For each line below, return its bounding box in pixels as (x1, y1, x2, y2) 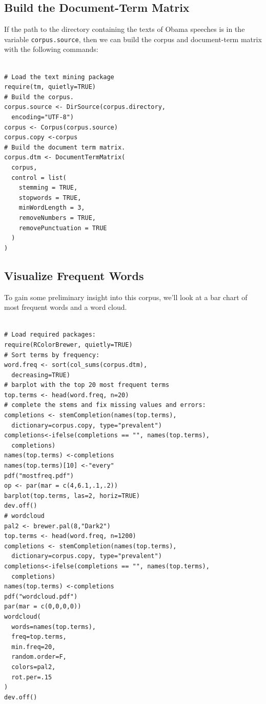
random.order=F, (11, 653, 67, 661)
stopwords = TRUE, (18, 194, 81, 201)
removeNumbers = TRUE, (18, 214, 96, 221)
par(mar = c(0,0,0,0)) (4, 603, 81, 610)
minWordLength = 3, (18, 204, 85, 212)
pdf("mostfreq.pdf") (4, 472, 74, 479)
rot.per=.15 (11, 673, 52, 681)
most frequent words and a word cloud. (4, 302, 127, 312)
